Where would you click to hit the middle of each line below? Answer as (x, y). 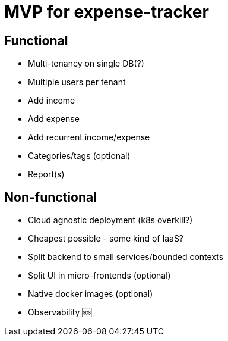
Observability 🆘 (60, 312)
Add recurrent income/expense (89, 137)
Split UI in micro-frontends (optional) (99, 276)
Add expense (54, 119)
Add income (52, 101)
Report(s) (46, 174)
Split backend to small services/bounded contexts (126, 257)
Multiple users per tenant (77, 82)
